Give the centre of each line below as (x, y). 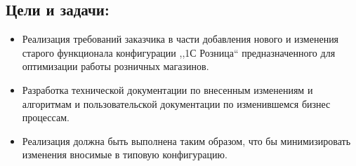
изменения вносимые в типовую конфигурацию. (125, 154)
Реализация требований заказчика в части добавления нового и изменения (180, 39)
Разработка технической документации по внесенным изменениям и (167, 89)
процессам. (46, 117)
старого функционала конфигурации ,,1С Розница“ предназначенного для (179, 52)
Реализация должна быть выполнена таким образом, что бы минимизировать (186, 140)
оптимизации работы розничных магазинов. (116, 66)
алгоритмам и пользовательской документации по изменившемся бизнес (176, 103)
